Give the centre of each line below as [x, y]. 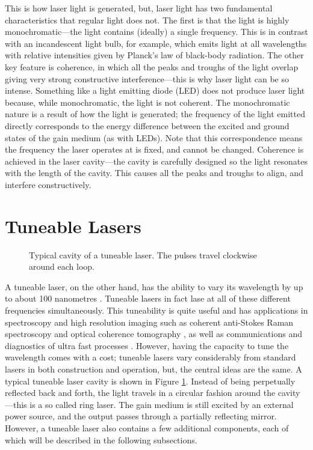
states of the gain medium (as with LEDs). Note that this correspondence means [154, 137]
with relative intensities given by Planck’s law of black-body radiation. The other [154, 55]
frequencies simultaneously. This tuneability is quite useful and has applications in [156, 310]
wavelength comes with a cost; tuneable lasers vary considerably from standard [150, 357]
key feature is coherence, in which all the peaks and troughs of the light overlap [152, 66]
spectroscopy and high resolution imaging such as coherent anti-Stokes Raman [149, 322]
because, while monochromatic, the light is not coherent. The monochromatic [147, 102]
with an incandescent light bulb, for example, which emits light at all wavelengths [156, 43]
